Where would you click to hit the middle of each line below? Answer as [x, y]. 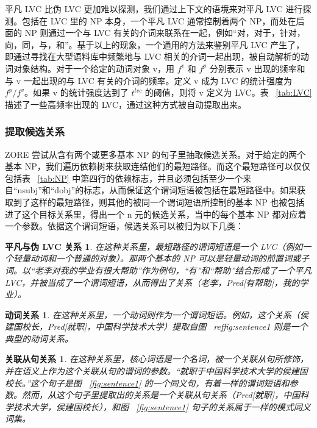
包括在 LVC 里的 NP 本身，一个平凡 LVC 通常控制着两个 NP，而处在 [159, 20]
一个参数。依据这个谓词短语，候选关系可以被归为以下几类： [124, 226]
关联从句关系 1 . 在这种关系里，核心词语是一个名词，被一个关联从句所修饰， [157, 359]
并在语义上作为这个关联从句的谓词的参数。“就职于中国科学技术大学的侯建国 [156, 371]
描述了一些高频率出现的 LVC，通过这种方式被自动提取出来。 [126, 104]
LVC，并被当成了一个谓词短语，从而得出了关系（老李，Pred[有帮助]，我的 [152, 282]
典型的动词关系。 [39, 338]
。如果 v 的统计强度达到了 [77, 92]
